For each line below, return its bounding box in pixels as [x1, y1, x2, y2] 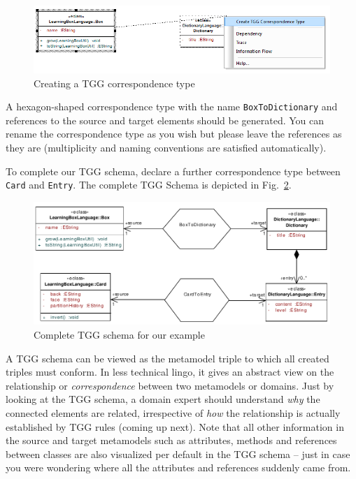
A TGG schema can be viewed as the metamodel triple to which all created [6, 351, 329, 365]
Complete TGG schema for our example [34, 327, 205, 341]
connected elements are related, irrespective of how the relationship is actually [6, 405, 341, 420]
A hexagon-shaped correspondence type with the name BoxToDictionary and [6, 99, 338, 114]
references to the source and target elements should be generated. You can [6, 112, 325, 127]
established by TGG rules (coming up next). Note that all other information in [6, 419, 344, 434]
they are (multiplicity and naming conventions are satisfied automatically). [6, 140, 327, 154]
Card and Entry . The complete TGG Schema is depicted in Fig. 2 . [6, 177, 292, 192]
